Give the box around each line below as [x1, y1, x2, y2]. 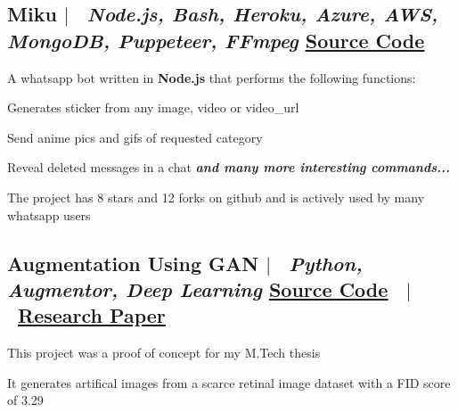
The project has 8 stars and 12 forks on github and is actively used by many [7, 187, 425, 206]
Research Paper [18, 301, 166, 329]
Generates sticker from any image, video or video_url [7, 98, 299, 117]
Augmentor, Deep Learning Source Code [7, 275, 388, 302]
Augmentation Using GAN [7, 249, 259, 276]
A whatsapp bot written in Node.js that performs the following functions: [7, 68, 416, 87]
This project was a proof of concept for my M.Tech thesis [7, 343, 321, 362]
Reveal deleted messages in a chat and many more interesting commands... [7, 158, 451, 177]
